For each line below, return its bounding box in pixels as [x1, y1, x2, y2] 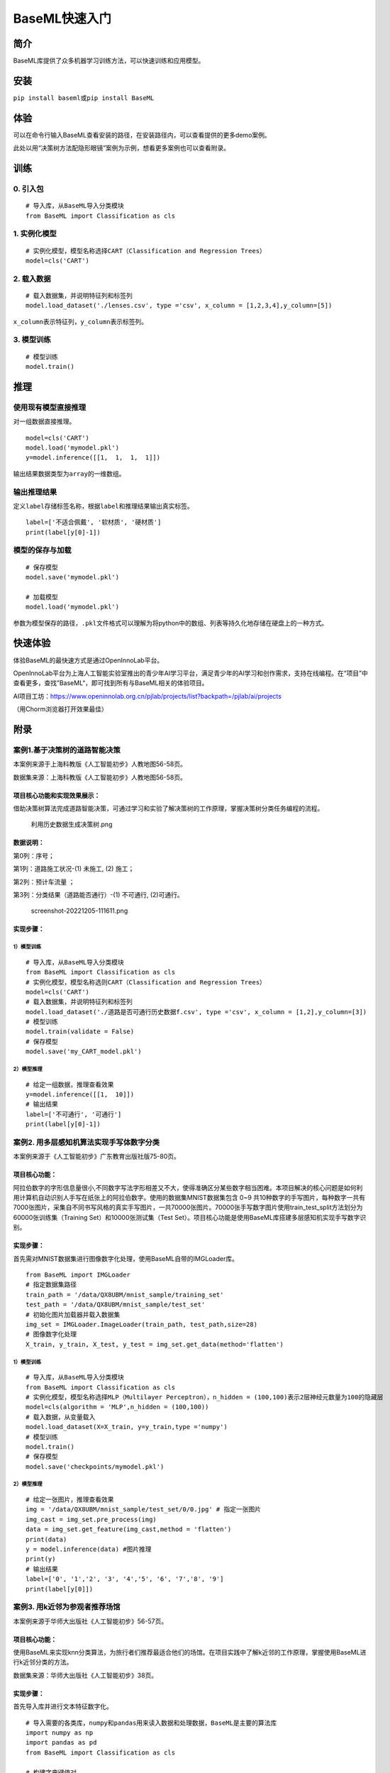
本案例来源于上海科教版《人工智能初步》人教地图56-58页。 [13, 760, 187, 769]
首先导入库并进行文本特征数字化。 [13, 1702, 113, 1711]
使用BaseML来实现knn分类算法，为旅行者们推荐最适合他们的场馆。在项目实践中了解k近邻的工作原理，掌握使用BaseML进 [13, 1648, 367, 1657]
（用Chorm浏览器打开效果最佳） [13, 705, 108, 713]
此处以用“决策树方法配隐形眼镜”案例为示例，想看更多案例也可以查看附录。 [13, 144, 230, 152]
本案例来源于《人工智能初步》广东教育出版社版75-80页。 [13, 1152, 181, 1161]
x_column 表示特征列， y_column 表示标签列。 [13, 317, 148, 326]
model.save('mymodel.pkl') [26, 573, 120, 582]
